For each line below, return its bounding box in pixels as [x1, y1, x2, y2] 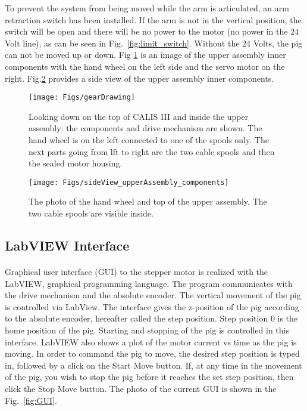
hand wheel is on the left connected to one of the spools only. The [29, 134, 269, 146]
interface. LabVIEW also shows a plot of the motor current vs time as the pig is [5, 335, 297, 348]
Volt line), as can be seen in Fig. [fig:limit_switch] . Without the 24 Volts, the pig [5, 36, 303, 49]
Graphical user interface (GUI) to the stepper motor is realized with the [5, 265, 268, 277]
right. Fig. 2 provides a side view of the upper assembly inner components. [5, 72, 274, 84]
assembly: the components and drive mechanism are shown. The [29, 122, 262, 134]
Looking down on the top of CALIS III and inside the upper [29, 110, 249, 122]
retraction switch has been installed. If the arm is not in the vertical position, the [5, 13, 302, 26]
